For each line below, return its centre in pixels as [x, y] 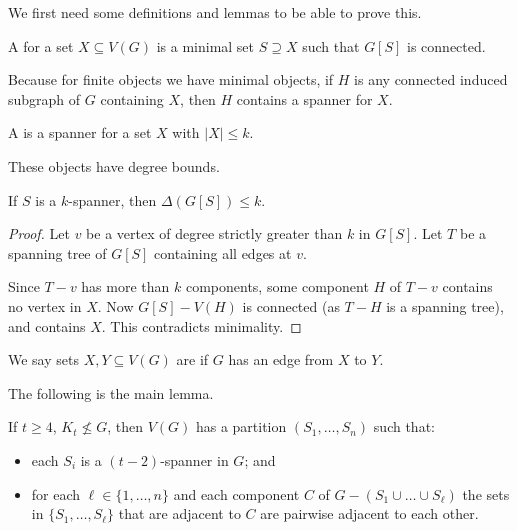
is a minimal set [205, 45]
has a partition [241, 426]
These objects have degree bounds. [114, 165]
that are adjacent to [179, 513]
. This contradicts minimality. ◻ [201, 325]
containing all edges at [223, 252]
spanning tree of [57, 252]
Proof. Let [39, 233]
